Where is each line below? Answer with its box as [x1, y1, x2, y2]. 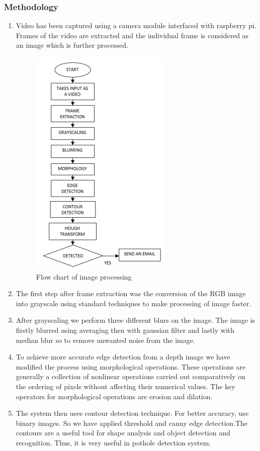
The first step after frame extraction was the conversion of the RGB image [16, 288, 246, 299]
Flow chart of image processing [36, 271, 132, 282]
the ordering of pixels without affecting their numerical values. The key [16, 381, 235, 391]
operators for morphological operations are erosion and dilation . [16, 391, 213, 401]
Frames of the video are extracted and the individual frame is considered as [16, 30, 249, 40]
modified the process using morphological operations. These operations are [16, 361, 246, 372]
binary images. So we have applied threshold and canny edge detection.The [16, 417, 248, 428]
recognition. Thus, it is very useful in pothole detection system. [16, 437, 211, 447]
